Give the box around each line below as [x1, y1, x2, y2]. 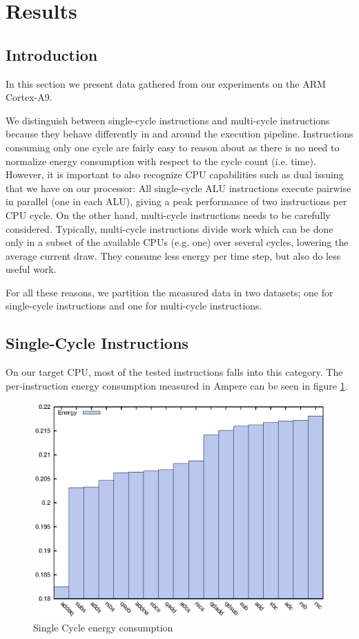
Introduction [6, 44, 98, 65]
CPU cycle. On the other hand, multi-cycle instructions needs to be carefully [6, 207, 331, 222]
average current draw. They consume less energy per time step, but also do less [6, 248, 341, 263]
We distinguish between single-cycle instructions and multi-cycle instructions [6, 113, 330, 127]
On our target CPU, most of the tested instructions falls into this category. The [6, 365, 343, 379]
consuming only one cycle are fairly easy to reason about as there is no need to [6, 140, 340, 154]
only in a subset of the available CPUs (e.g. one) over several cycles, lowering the [6, 235, 349, 249]
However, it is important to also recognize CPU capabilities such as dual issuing [6, 167, 344, 182]
